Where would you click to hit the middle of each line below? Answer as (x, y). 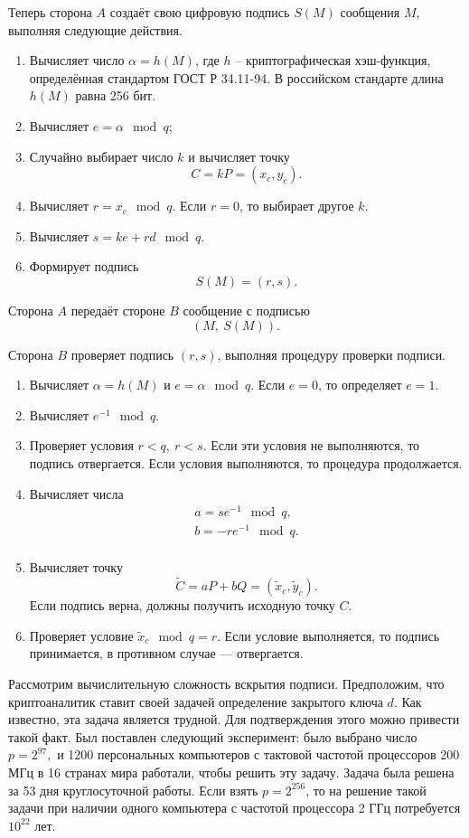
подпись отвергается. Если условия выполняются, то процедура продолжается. (246, 462)
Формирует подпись (84, 266)
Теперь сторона (50, 12)
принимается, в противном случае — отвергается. (166, 653)
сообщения (370, 12)
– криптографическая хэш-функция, (333, 60)
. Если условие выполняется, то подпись (328, 635)
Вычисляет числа (76, 493)
